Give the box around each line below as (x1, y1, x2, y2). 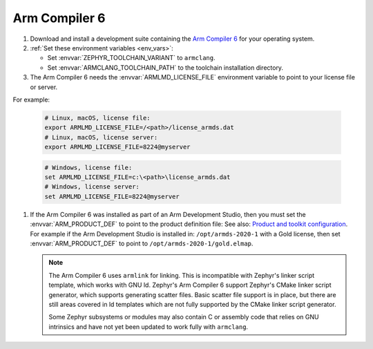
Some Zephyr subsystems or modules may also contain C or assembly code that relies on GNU (48, 313, 319, 321)
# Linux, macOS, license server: (44, 133, 158, 141)
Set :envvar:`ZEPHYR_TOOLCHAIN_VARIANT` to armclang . (47, 54, 216, 62)
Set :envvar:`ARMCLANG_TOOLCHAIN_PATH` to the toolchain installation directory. (47, 63, 283, 72)
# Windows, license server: (44, 183, 140, 191)
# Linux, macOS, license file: (44, 114, 151, 122)
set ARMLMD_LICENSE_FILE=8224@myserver (44, 192, 180, 200)
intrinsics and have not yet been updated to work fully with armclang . (48, 322, 249, 331)
